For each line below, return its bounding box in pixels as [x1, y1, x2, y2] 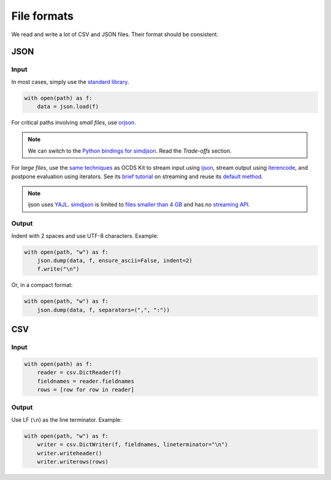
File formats [11, 9, 74, 23]
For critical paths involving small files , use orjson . [11, 119, 136, 126]
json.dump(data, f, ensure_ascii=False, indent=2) [37, 257, 192, 264]
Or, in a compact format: [11, 281, 73, 289]
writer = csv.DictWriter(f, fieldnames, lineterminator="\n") [37, 441, 228, 448]
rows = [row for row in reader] [37, 386, 135, 393]
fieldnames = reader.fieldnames [37, 378, 135, 384]
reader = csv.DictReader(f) [37, 369, 122, 376]
